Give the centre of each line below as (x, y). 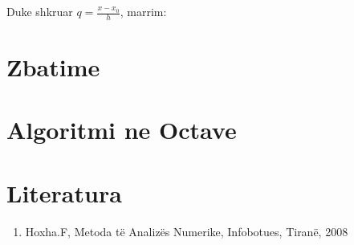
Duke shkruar (40, 11)
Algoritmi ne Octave (122, 130)
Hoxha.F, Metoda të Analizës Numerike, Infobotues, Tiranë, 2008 (187, 231)
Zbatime (53, 67)
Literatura (64, 192)
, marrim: (143, 11)
